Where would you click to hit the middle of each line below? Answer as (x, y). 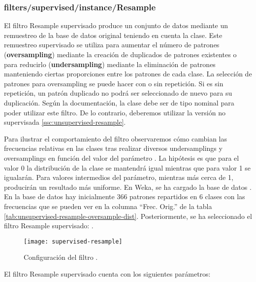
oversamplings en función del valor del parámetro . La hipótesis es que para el (122, 158)
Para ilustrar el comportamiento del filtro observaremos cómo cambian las (116, 138)
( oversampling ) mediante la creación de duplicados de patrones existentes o (120, 54)
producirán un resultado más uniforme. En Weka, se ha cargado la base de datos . (128, 187)
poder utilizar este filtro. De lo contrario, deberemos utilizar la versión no (115, 112)
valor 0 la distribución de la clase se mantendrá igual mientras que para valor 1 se (128, 167)
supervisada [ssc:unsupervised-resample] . (65, 122)
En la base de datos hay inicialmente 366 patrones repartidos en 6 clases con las (125, 196)
